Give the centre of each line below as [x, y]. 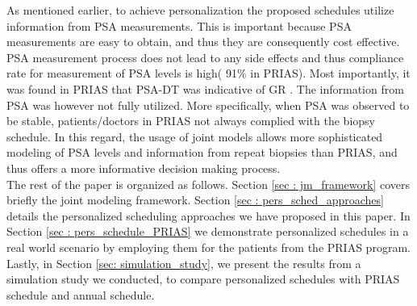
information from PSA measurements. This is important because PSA [179, 25]
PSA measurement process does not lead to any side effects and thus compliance [205, 57]
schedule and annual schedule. [81, 294]
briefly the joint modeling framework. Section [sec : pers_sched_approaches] [195, 200]
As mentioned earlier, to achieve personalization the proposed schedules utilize [200, 10]
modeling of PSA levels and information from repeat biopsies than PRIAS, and [202, 152]
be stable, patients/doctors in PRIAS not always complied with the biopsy [191, 121]
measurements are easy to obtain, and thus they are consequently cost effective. [203, 42]
